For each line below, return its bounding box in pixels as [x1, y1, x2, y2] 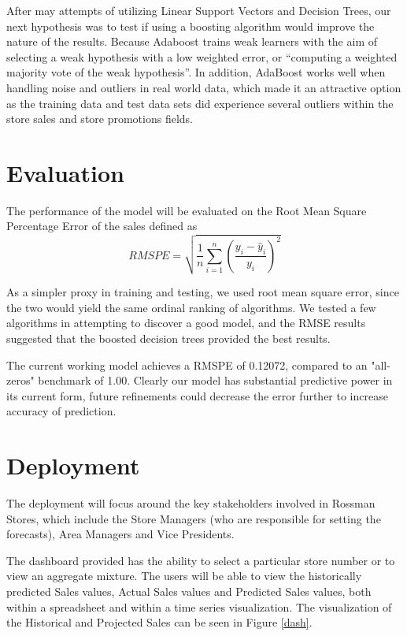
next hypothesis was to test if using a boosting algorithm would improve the [6, 17, 375, 34]
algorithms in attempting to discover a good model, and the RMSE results [6, 314, 366, 331]
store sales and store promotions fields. [6, 110, 194, 127]
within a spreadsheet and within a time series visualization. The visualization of [6, 598, 392, 615]
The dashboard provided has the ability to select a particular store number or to [6, 552, 395, 568]
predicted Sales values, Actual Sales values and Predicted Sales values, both [6, 583, 372, 600]
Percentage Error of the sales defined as [6, 218, 198, 234]
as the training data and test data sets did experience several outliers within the [6, 95, 394, 111]
